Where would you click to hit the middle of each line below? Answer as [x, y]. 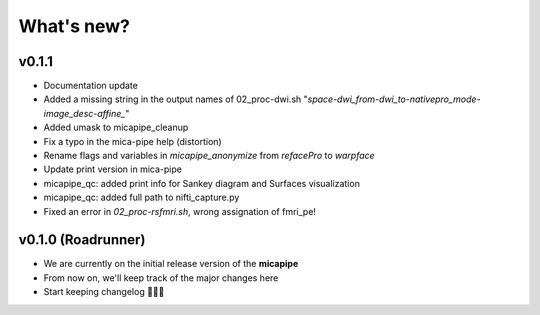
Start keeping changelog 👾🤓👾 [104, 292]
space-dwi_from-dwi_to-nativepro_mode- [394, 99]
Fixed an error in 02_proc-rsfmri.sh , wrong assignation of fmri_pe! [180, 211]
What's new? [74, 26]
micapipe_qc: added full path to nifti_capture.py [141, 197]
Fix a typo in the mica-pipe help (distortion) [132, 141]
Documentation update [91, 86]
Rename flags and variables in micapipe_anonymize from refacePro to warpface [209, 156]
